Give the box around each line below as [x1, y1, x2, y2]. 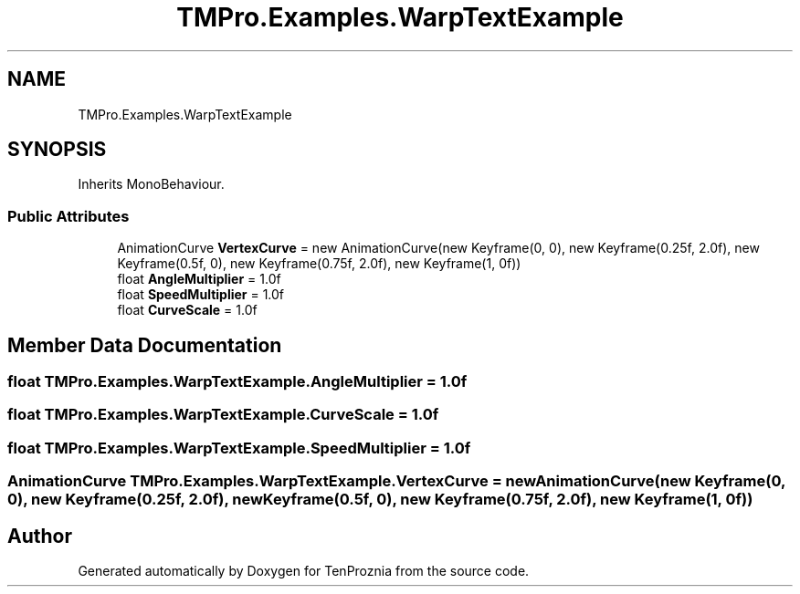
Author [7, 524, 72, 547]
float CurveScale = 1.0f [117, 302, 258, 318]
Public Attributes [7, 206, 130, 225]
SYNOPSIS [7, 138, 107, 162]
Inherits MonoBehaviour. [78, 176, 225, 193]
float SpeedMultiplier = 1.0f [117, 287, 285, 303]
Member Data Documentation [7, 333, 282, 357]
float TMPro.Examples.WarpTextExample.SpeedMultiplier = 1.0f [7, 438, 471, 457]
